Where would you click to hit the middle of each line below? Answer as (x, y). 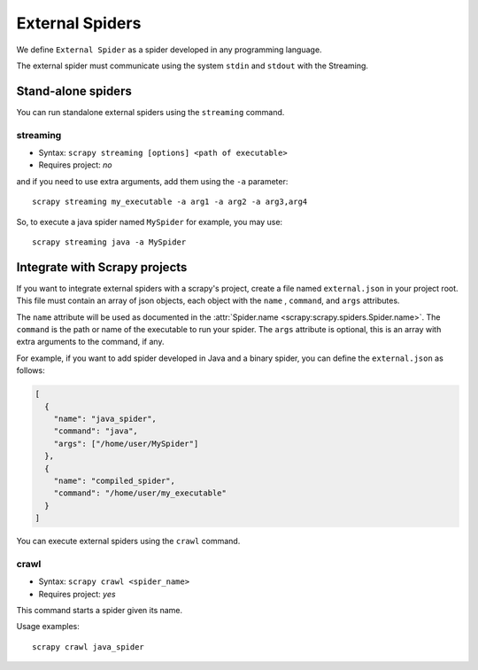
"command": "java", (96, 431)
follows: (31, 370)
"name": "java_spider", (105, 418)
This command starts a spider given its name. (100, 610)
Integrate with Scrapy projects (102, 267)
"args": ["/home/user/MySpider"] (126, 444)
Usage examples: (48, 627)
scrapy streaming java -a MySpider (109, 242)
